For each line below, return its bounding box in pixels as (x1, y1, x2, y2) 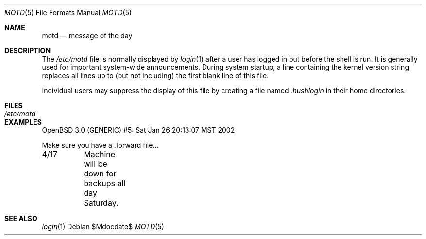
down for (84, 169, 117, 178)
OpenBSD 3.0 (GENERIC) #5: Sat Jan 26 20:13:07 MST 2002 (42, 126, 235, 134)
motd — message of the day (42, 32, 133, 40)
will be (84, 159, 107, 169)
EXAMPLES (4, 118, 42, 126)
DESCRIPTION (4, 47, 51, 55)
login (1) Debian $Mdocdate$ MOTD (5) (42, 223, 164, 231)
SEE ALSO (4, 214, 37, 223)
